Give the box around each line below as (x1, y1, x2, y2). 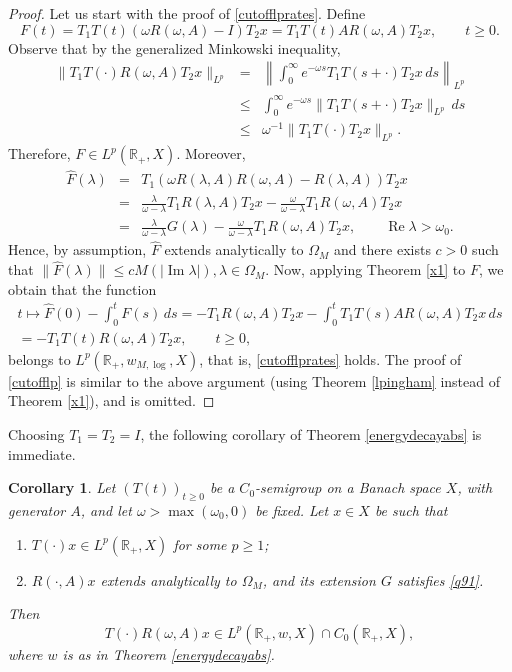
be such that (374, 500, 448, 520)
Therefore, (8, 143, 71, 164)
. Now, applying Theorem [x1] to (265, 259, 466, 280)
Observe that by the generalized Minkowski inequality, (8, 37, 341, 58)
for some (173, 533, 227, 554)
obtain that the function (8, 278, 157, 299)
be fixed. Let (255, 500, 329, 520)
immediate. (8, 443, 76, 464)
